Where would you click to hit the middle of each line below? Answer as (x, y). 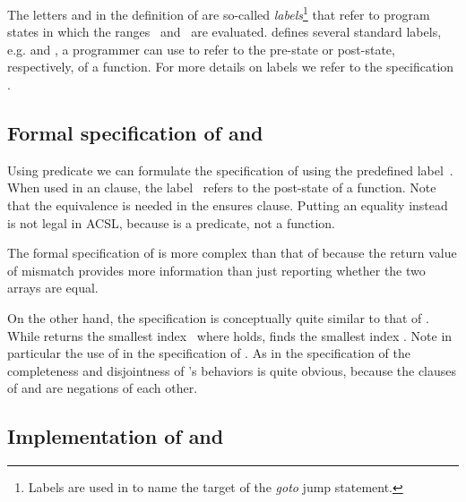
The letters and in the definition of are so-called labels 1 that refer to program (219, 13)
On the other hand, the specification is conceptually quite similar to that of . (218, 317)
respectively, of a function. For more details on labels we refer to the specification (231, 67)
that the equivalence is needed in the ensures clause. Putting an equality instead (228, 205)
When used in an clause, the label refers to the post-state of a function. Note (222, 187)
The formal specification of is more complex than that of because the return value (232, 253)
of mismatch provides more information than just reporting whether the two (216, 270)
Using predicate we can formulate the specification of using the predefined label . (230, 170)
